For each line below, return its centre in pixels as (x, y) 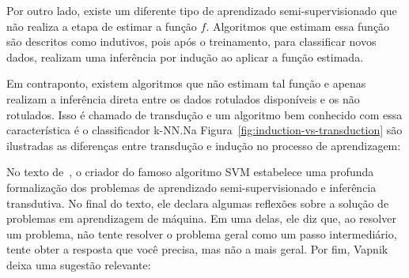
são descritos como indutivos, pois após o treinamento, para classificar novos (191, 41)
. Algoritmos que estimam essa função (298, 26)
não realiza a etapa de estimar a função (102, 26)
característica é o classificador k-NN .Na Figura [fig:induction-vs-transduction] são (204, 130)
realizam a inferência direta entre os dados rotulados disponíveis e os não (183, 98)
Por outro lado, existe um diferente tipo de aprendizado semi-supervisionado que (202, 10)
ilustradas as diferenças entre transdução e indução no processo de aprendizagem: (204, 145)
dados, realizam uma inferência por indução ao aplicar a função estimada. (185, 56)
